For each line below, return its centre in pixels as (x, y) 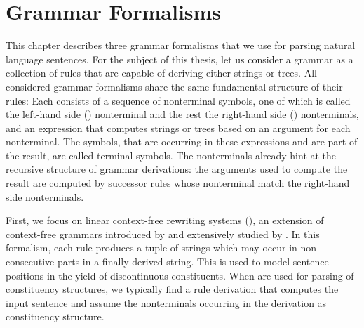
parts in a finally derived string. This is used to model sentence (193, 262)
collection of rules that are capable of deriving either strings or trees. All (161, 73)
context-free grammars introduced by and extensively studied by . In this (163, 234)
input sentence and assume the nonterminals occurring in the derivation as (166, 302)
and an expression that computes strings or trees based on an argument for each (178, 127)
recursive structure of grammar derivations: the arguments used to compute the (177, 169)
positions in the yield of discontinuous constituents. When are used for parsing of (180, 275)
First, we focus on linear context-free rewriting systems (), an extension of (165, 220)
